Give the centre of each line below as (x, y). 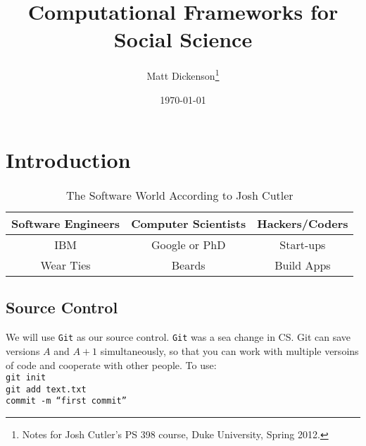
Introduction (68, 160)
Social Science (183, 39)
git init (26, 378)
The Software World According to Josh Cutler (179, 195)
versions (23, 350)
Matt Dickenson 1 (183, 74)
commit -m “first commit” (66, 401)
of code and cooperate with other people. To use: (111, 364)
